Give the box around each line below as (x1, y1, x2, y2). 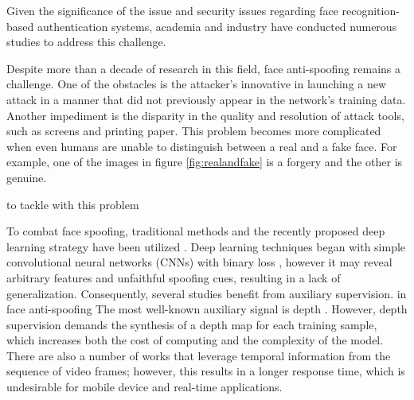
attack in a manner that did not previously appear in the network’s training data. (6, 91, 406, 107)
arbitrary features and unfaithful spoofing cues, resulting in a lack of (6, 269, 341, 285)
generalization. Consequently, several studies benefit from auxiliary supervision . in (6, 285, 407, 301)
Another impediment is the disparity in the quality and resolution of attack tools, (6, 107, 404, 123)
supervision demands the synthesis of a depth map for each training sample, (6, 316, 377, 332)
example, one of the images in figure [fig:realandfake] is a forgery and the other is (6, 153, 403, 170)
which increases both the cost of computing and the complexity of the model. (6, 332, 384, 348)
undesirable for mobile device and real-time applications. (6, 379, 283, 395)
